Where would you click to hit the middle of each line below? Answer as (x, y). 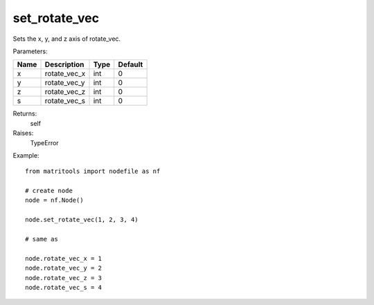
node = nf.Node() (54, 200)
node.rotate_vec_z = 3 (64, 278)
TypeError (44, 142)
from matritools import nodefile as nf (93, 172)
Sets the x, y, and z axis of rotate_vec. (67, 39)
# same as (42, 239)
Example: (26, 155)
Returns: (25, 113)
